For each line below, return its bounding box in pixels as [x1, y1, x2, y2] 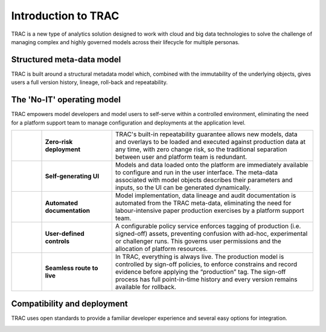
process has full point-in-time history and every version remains [115, 275, 298, 284]
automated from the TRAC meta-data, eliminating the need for [115, 198, 292, 207]
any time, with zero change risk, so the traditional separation [115, 145, 287, 154]
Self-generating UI [45, 172, 100, 180]
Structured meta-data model [11, 54, 121, 65]
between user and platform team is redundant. [115, 152, 248, 161]
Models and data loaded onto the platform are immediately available [115, 160, 308, 169]
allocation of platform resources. [115, 244, 208, 253]
